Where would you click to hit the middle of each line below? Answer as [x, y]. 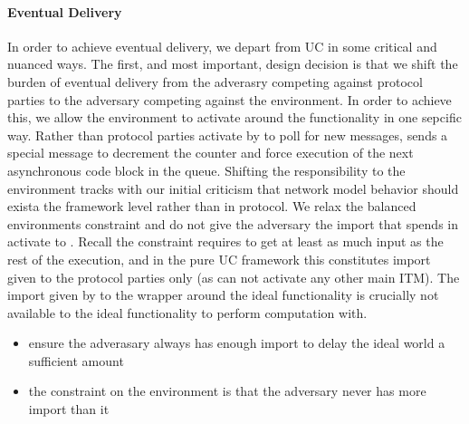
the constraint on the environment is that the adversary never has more [227, 391]
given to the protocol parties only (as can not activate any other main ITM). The [234, 277]
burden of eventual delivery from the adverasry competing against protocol [215, 81]
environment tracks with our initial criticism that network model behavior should [233, 188]
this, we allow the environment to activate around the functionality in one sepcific [234, 117]
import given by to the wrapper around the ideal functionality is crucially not [223, 295]
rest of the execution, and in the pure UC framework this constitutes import [219, 259]
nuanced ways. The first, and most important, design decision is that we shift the [233, 64]
